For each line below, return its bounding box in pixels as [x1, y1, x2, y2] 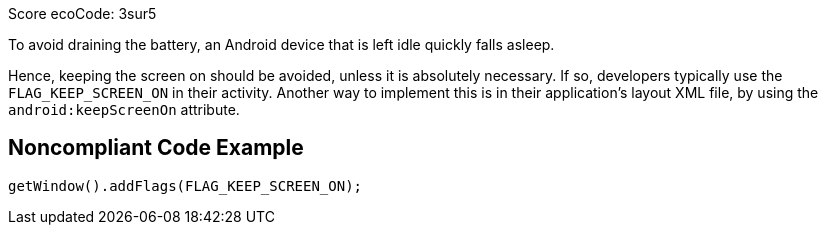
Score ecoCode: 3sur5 [8, 5, 157, 22]
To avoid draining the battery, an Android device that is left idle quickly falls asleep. [8, 36, 555, 53]
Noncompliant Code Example [8, 135, 304, 161]
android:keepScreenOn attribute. [8, 101, 240, 118]
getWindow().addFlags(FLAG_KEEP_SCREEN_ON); [8, 177, 363, 194]
